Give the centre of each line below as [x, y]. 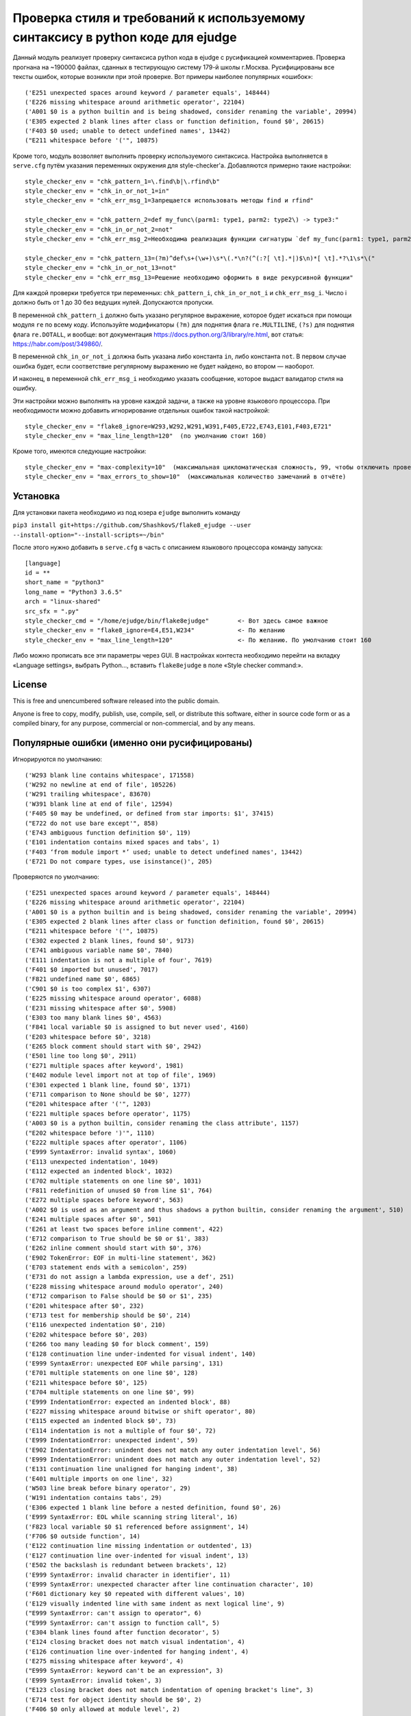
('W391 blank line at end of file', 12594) [99, 804]
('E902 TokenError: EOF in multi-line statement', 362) [121, 1257]
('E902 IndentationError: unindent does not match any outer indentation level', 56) [173, 1450]
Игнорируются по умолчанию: [58, 759]
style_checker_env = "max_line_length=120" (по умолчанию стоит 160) [146, 436]
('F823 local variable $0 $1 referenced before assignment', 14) [137, 1527]
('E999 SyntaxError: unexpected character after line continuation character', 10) [170, 1584]
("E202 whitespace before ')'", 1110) [90, 1133]
